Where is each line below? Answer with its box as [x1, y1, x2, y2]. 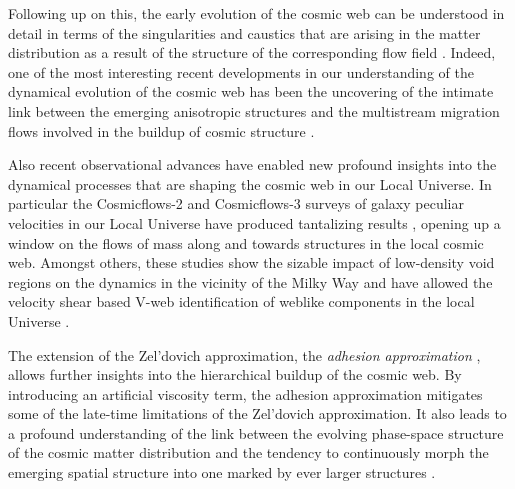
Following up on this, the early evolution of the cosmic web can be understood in [8, 3, 505, 23]
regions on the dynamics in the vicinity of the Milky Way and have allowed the [8, 271, 493, 292]
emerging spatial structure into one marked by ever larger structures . [8, 462, 436, 483]
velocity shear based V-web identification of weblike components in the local [8, 291, 475, 312]
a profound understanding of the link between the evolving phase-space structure [8, 422, 504, 443]
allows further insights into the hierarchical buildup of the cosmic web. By [8, 364, 462, 385]
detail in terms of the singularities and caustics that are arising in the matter [8, 22, 481, 43]
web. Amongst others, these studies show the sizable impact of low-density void [8, 252, 495, 273]
